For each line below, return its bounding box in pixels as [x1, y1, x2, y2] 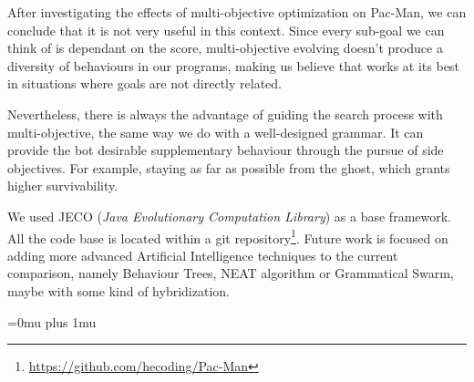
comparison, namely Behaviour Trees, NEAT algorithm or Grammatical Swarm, [7, 263, 454, 283]
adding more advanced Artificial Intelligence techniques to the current [7, 245, 398, 264]
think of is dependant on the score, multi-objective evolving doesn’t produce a [7, 38, 443, 57]
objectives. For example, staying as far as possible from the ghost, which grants [7, 158, 450, 177]
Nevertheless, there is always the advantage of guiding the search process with [7, 104, 443, 123]
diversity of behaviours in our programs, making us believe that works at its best [7, 56, 459, 75]
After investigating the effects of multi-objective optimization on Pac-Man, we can [7, 3, 467, 21]
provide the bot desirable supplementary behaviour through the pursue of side [7, 140, 444, 160]
